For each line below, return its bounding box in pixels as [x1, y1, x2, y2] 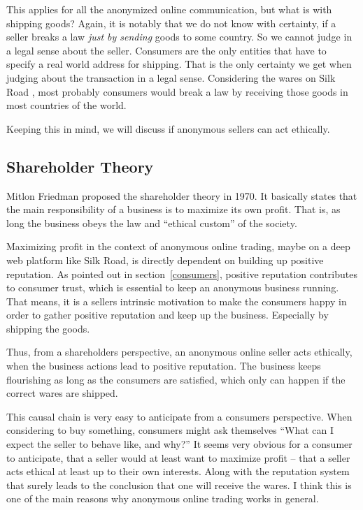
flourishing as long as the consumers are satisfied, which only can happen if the [6, 372, 346, 386]
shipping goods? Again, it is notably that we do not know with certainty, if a [6, 15, 336, 30]
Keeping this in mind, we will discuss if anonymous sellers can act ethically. [6, 121, 330, 136]
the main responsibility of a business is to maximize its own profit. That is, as [6, 202, 341, 217]
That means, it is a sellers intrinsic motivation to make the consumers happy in [6, 293, 347, 308]
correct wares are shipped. [6, 386, 118, 400]
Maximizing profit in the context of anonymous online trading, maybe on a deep [6, 239, 350, 254]
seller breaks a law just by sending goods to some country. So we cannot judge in [6, 29, 353, 44]
